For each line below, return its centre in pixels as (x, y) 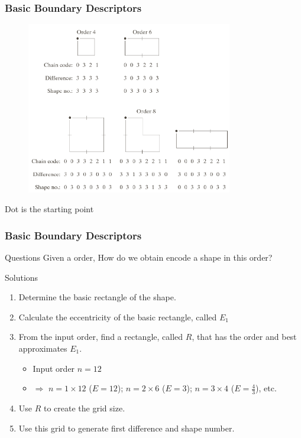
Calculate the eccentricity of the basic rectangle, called (118, 317)
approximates (43, 348)
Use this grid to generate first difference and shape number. (127, 428)
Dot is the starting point (49, 209)
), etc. (266, 388)
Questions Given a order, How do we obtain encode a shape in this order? (139, 257)
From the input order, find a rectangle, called (101, 337)
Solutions (22, 277)
